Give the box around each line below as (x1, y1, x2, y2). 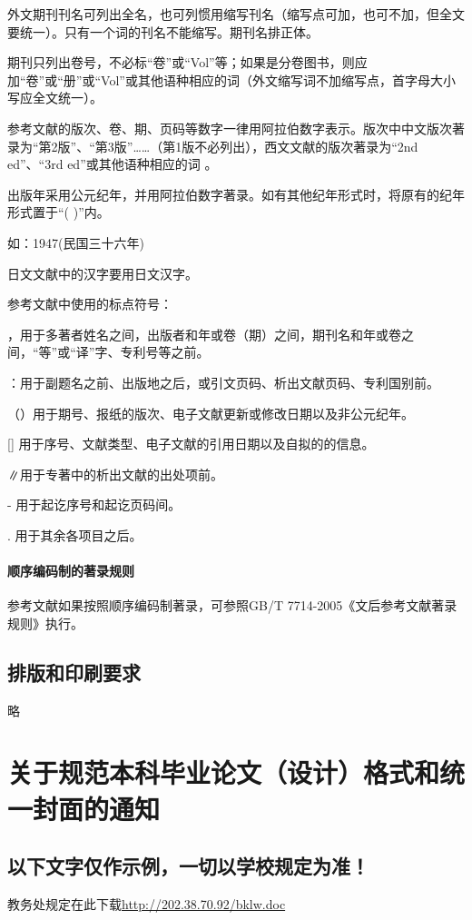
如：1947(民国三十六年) (7, 232, 144, 252)
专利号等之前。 (120, 342, 210, 361)
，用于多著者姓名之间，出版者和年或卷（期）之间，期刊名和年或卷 (7, 324, 401, 343)
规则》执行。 (7, 613, 84, 632)
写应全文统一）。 (7, 88, 103, 107)
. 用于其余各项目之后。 (7, 525, 143, 544)
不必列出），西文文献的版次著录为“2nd (194, 136, 418, 155)
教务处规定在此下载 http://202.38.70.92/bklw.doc (7, 895, 286, 914)
